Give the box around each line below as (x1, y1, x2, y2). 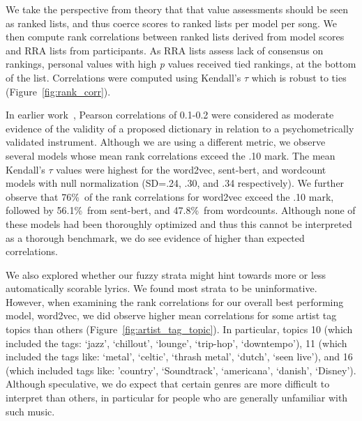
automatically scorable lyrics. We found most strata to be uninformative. (6, 281, 317, 296)
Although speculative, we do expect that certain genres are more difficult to (6, 376, 330, 391)
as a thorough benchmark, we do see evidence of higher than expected (6, 230, 305, 245)
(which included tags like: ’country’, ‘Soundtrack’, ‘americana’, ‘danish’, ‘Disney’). (6, 362, 356, 377)
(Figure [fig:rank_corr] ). (6, 84, 111, 98)
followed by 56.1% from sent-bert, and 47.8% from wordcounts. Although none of (6, 203, 356, 217)
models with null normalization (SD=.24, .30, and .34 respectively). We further (6, 176, 345, 190)
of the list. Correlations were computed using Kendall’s (6, 70, 241, 84)
